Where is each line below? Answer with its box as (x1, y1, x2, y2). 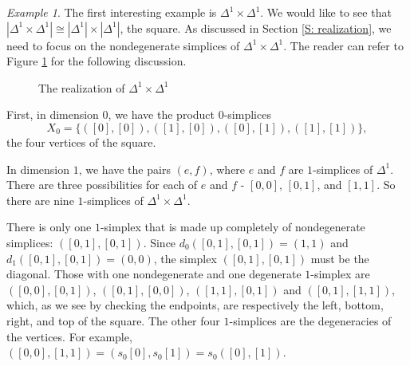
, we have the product (108, 106, 215, 123)
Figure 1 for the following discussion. (6, 53, 187, 69)
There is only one (6, 218, 92, 235)
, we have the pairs (78, 160, 171, 177)
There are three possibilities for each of (6, 176, 198, 193)
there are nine (6, 191, 74, 208)
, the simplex (153, 250, 217, 266)
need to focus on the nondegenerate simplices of (6, 37, 240, 53)
